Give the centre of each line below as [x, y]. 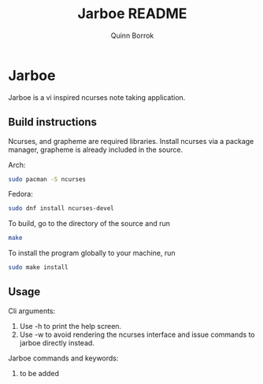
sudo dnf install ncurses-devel [61, 209]
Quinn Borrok [132, 35]
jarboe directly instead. [57, 342]
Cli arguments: [32, 311]
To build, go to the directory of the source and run [89, 223]
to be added [39, 373]
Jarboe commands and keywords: [63, 358]
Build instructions [52, 122]
